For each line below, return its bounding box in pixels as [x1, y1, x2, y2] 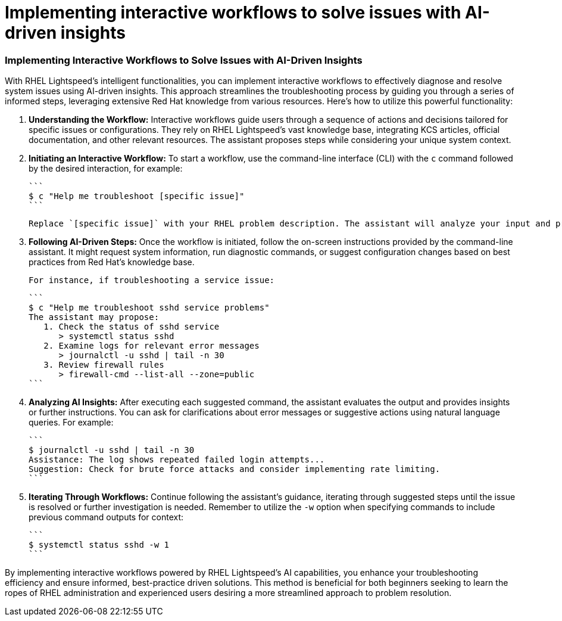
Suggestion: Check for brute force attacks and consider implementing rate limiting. [29, 464, 441, 474]
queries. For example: [29, 417, 114, 428]
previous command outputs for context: [29, 512, 184, 523]
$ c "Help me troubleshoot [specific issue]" [29, 191, 245, 201]
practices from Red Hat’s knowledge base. [29, 257, 195, 268]
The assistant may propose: [29, 312, 160, 322]
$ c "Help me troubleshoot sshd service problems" [29, 303, 270, 313]
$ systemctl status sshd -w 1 [29, 540, 170, 550]
